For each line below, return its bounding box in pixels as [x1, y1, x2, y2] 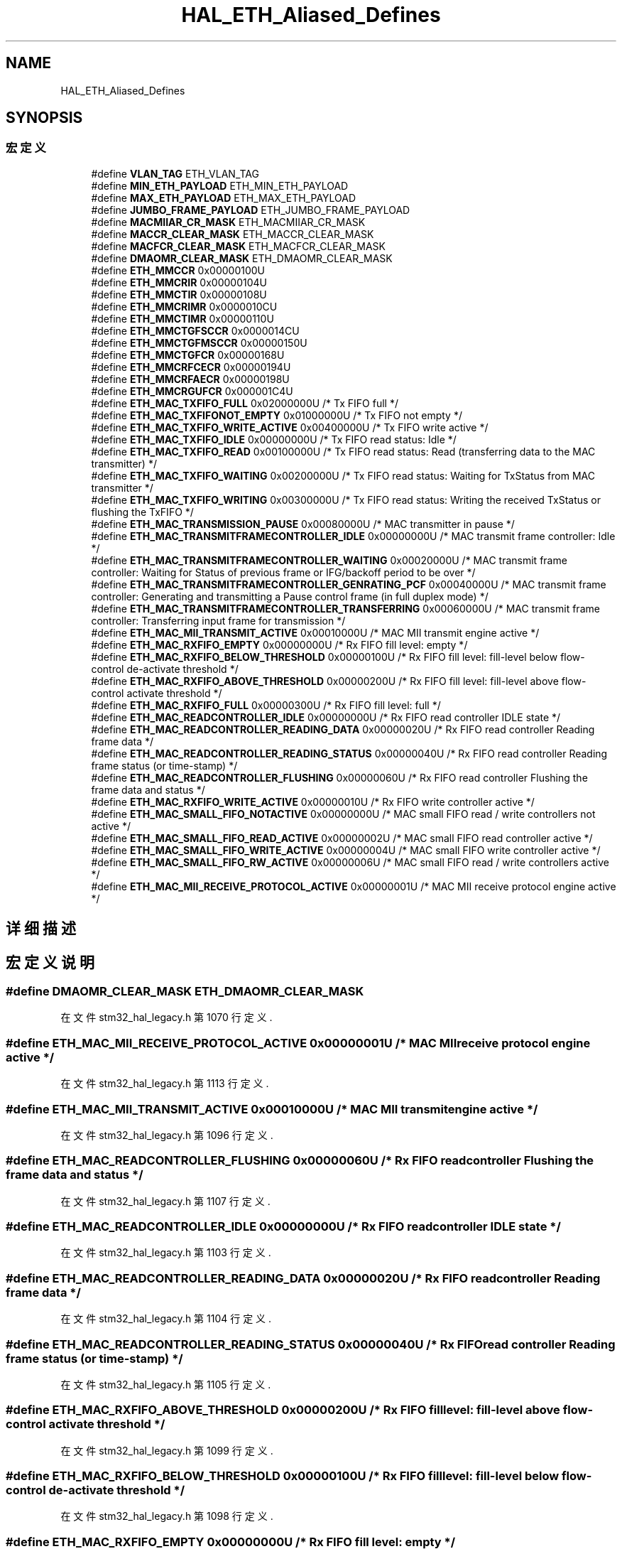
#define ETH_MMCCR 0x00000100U [91, 264, 265, 276]
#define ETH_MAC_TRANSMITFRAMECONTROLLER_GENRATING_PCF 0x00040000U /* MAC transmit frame [91, 578, 606, 590]
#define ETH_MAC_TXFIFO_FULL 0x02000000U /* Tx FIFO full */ [91, 396, 398, 409]
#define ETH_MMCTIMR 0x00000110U [91, 312, 274, 325]
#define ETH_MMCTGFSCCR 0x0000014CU [91, 324, 300, 337]
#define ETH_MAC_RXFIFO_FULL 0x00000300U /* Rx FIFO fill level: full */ [91, 698, 441, 711]
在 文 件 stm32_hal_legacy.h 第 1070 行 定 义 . [60, 1011, 273, 1024]
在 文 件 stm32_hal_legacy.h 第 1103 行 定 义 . [60, 1246, 271, 1259]
